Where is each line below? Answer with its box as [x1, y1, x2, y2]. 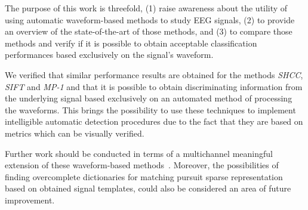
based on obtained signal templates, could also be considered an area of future [5, 182, 291, 194]
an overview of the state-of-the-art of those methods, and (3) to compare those [5, 25, 292, 38]
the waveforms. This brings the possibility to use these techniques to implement [5, 103, 296, 116]
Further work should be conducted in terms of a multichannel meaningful [5, 147, 273, 159]
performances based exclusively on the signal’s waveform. [5, 48, 214, 61]
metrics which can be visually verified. [5, 126, 144, 139]
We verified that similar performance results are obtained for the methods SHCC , [5, 68, 303, 81]
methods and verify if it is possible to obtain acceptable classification [5, 36, 257, 49]
